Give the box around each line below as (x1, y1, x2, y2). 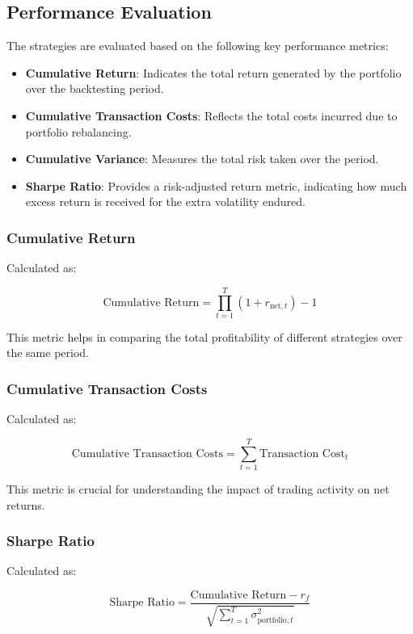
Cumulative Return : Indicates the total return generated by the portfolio (25, 64, 402, 81)
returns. (6, 496, 45, 513)
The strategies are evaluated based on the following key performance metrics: (6, 37, 389, 54)
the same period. (6, 344, 90, 361)
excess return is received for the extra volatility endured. (25, 193, 306, 210)
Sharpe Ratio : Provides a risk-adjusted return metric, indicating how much (25, 177, 407, 194)
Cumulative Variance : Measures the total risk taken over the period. (25, 150, 379, 167)
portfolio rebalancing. (25, 123, 132, 140)
